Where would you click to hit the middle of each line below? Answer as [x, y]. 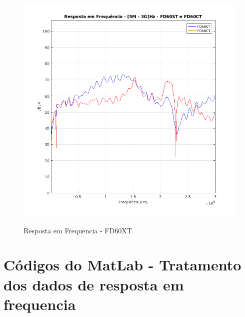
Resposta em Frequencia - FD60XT [78, 230]
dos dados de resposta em [94, 284]
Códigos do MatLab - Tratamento [122, 265]
